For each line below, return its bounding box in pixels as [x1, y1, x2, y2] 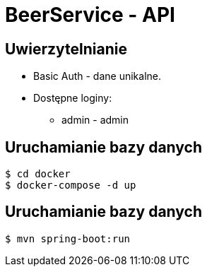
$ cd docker [5, 168, 71, 180]
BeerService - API [5, 3, 175, 27]
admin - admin [61, 114, 129, 126]
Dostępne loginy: [33, 92, 112, 105]
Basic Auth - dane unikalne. [33, 70, 161, 83]
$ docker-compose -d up [5, 179, 136, 191]
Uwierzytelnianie [5, 40, 127, 58]
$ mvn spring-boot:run [5, 232, 131, 244]
